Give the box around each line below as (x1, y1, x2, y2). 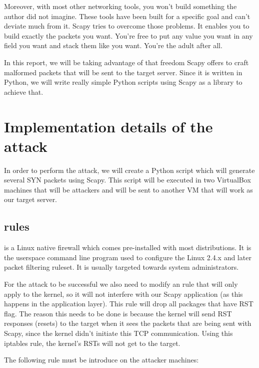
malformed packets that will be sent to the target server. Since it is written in (4, 67, 242, 77)
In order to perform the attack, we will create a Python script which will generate (4, 164, 255, 175)
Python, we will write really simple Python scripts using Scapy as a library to (4, 77, 242, 87)
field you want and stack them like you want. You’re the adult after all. (4, 40, 222, 51)
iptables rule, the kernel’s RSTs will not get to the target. (4, 337, 180, 348)
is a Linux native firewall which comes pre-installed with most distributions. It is (4, 242, 251, 253)
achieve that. (4, 86, 43, 97)
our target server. (4, 194, 57, 205)
